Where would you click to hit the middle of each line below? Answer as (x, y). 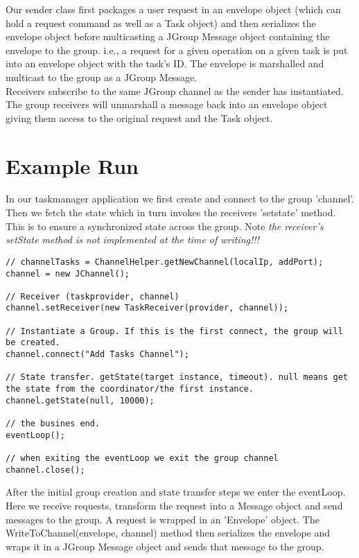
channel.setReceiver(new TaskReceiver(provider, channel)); (147, 308)
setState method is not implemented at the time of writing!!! (132, 239)
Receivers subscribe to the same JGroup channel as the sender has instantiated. (175, 90)
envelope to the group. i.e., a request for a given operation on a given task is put (177, 50)
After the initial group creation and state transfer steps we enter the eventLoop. (176, 492)
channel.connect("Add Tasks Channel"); (97, 355)
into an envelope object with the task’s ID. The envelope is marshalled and (165, 63)
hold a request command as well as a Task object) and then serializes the (161, 23)
